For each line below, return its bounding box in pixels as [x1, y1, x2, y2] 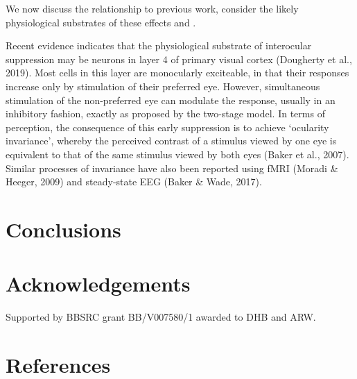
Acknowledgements [6, 269, 191, 298]
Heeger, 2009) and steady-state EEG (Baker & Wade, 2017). [6, 174, 262, 189]
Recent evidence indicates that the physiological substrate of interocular [6, 38, 312, 53]
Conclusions [6, 214, 121, 243]
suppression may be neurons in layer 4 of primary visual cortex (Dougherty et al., [6, 51, 352, 66]
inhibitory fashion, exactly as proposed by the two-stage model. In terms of [6, 106, 325, 121]
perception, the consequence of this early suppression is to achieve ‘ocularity [6, 119, 329, 134]
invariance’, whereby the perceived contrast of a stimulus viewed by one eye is [6, 133, 337, 148]
